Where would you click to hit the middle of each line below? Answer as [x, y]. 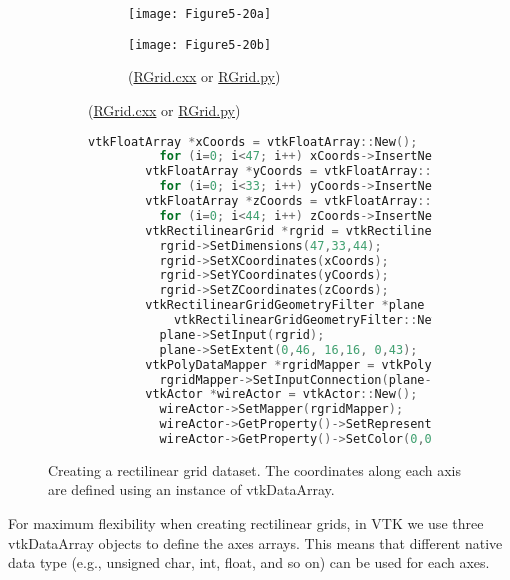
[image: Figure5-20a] [200, 14]
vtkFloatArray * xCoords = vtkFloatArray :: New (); [253, 141]
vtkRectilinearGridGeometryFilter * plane [285, 305]
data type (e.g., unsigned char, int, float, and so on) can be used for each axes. [249, 562]
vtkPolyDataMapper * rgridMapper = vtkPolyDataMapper [324, 364]
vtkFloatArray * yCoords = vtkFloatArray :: [288, 171]
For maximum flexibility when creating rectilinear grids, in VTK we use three [246, 523]
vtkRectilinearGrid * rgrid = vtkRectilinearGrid [310, 230]
